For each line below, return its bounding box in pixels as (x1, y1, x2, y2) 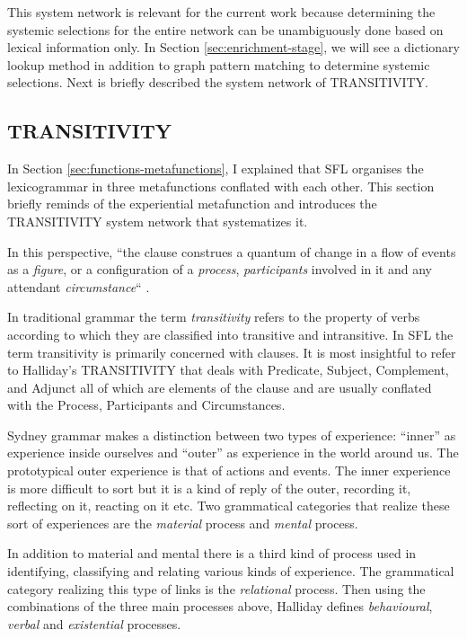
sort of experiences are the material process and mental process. (7, 513, 358, 532)
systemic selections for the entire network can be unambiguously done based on (7, 20, 444, 39)
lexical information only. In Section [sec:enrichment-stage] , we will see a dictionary (7, 38, 460, 57)
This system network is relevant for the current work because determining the (7, 3, 436, 21)
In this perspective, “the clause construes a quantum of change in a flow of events (7, 242, 456, 261)
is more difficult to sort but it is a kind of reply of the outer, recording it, (7, 478, 411, 497)
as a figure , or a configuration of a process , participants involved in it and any (7, 260, 432, 279)
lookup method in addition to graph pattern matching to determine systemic (7, 55, 430, 74)
